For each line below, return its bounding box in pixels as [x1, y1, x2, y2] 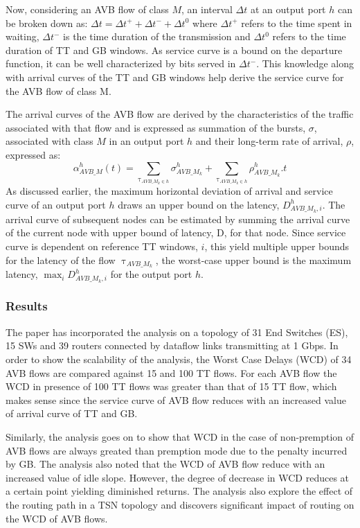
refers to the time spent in [241, 15, 352, 30]
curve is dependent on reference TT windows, [6, 238, 198, 253]
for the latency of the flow [6, 252, 116, 267]
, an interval [181, 2, 233, 16]
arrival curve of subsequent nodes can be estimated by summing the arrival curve [6, 211, 350, 226]
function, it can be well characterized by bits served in [6, 56, 236, 71]
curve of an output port [6, 197, 106, 211]
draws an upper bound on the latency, [118, 197, 280, 211]
